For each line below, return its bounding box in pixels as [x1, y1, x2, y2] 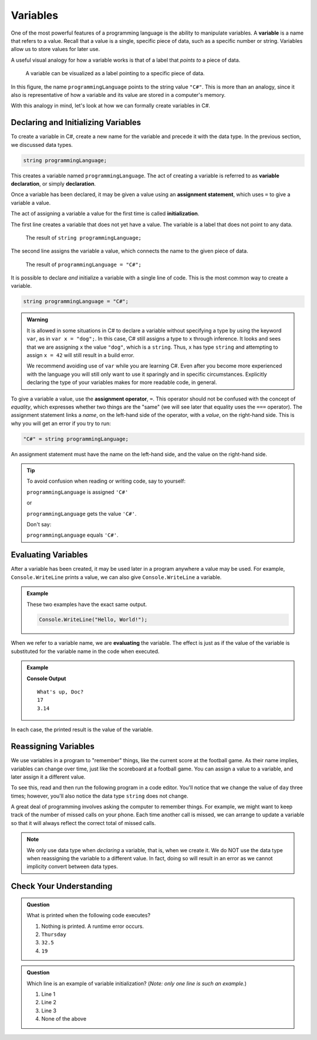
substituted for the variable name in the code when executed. [11, 648, 160, 655]
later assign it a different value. [11, 773, 86, 780]
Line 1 [41, 990, 56, 998]
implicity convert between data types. [26, 863, 119, 870]
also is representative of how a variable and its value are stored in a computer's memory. [11, 91, 226, 98]
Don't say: [26, 521, 52, 528]
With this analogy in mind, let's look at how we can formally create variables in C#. [11, 102, 211, 109]
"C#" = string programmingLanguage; [23, 435, 129, 442]
